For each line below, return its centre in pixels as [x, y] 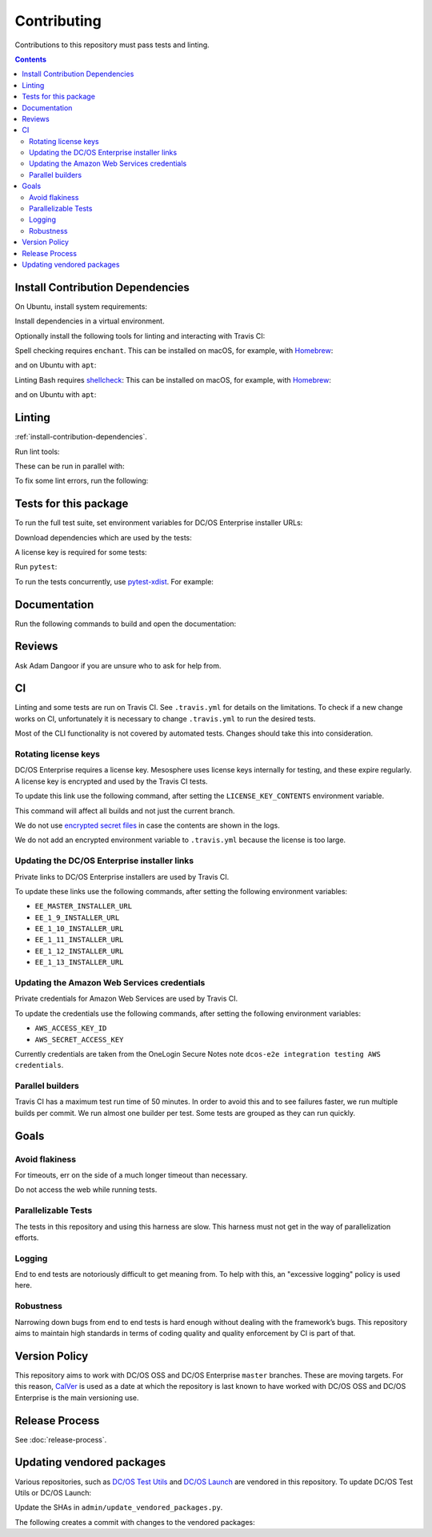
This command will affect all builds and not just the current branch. [125, 811]
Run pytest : [36, 567]
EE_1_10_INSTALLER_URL [79, 929]
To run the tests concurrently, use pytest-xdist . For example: [114, 581]
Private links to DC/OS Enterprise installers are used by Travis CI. [122, 877]
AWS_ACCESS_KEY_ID [71, 1028]
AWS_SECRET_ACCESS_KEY [79, 1039]
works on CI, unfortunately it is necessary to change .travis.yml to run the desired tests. [165, 718]
